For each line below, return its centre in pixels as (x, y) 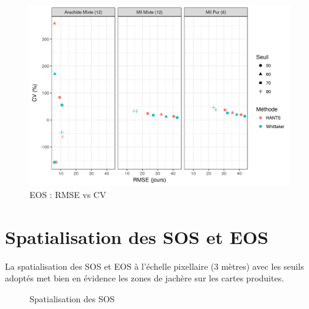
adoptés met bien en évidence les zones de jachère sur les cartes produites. (145, 278)
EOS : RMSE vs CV (68, 194)
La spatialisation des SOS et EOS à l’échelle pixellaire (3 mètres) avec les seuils (154, 266)
